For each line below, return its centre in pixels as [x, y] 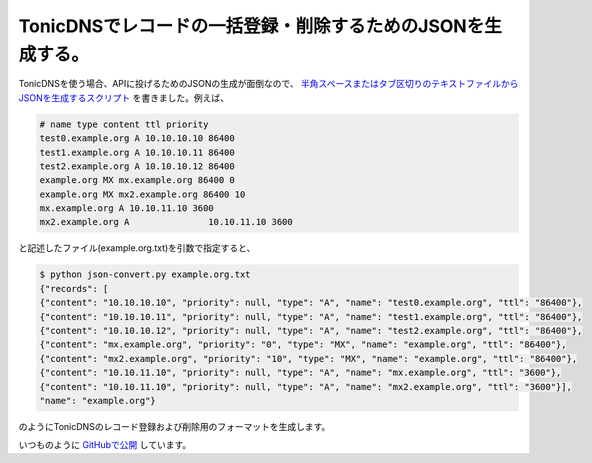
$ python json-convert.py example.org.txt [145, 274]
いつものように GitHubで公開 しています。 [105, 445]
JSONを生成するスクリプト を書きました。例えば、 [124, 97]
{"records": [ [74, 288]
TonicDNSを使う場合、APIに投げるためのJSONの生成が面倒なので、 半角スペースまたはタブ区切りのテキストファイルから [268, 84]
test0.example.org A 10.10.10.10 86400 [137, 138]
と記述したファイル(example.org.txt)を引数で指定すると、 [137, 248]
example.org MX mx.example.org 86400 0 [137, 180]
